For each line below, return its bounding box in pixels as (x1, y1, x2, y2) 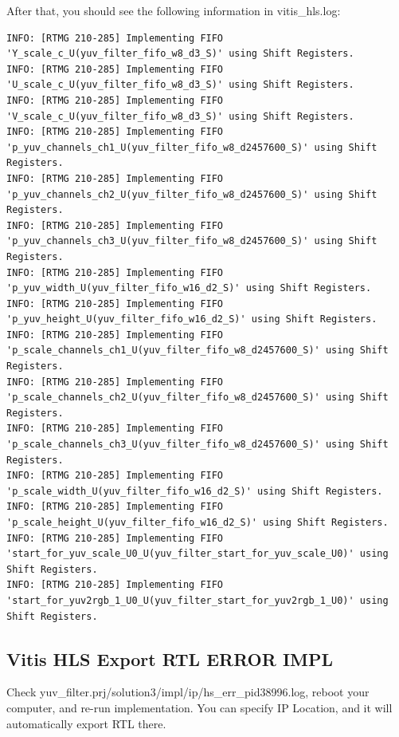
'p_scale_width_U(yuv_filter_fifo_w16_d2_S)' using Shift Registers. (6, 485, 383, 497)
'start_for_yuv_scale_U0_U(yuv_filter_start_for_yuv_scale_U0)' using (6, 548, 389, 560)
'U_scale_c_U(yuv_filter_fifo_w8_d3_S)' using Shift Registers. (6, 79, 354, 91)
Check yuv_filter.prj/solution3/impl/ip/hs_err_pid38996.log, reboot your (6, 684, 370, 700)
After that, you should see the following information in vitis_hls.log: (6, 2, 341, 18)
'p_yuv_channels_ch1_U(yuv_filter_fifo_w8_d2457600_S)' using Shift (6, 141, 377, 153)
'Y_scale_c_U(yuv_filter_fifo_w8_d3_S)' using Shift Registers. (6, 48, 354, 60)
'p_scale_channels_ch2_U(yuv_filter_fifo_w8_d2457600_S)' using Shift (6, 392, 389, 404)
